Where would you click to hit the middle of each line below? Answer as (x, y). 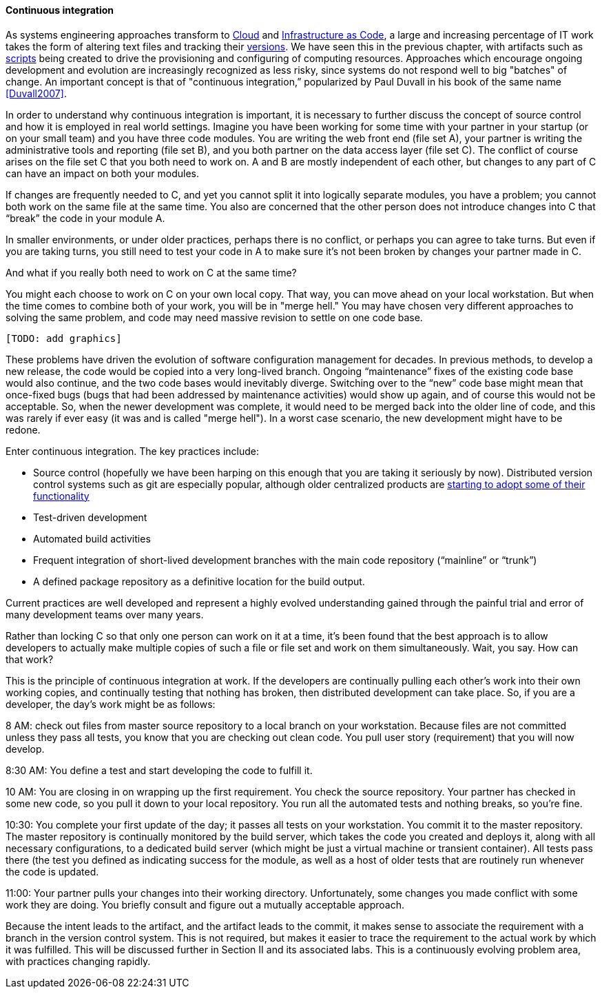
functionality (61, 496)
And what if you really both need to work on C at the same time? (151, 272)
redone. (23, 429)
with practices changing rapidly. (78, 961)
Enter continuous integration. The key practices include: (133, 451)
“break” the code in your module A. (85, 218)
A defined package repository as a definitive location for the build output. (199, 581)
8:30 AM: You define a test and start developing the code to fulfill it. (159, 770)
